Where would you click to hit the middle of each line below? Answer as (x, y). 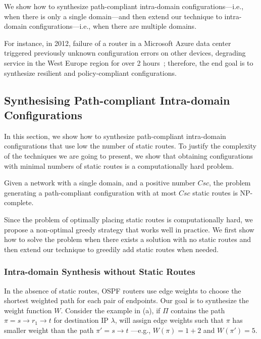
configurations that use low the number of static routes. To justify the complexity (130, 146)
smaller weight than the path (49, 330)
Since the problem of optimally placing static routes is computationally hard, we (128, 219)
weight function (28, 310)
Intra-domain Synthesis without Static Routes (100, 272)
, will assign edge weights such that (169, 320)
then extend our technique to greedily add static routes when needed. (111, 249)
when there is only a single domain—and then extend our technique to (113, 16)
